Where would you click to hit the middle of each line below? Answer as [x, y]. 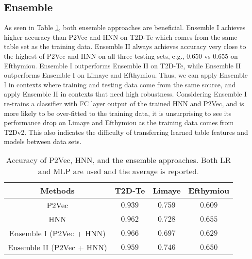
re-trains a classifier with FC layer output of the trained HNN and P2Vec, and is [124, 103]
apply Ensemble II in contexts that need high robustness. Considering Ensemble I [125, 94]
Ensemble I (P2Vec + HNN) [58, 233]
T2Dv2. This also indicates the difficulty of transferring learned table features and [126, 132]
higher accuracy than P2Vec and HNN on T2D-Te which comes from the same [121, 37]
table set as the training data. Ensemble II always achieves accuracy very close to [125, 46]
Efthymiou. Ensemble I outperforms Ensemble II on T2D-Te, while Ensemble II [122, 65]
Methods [58, 190]
